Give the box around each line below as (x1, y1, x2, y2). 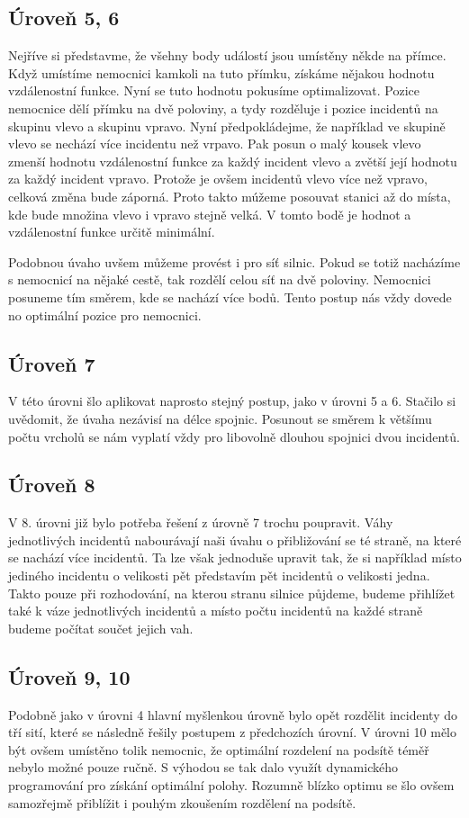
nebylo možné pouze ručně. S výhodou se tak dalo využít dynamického (8, 758, 398, 777)
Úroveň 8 (8, 471, 95, 499)
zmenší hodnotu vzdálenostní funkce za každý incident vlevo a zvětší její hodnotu (8, 151, 457, 170)
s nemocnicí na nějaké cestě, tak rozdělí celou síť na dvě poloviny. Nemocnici (8, 270, 431, 289)
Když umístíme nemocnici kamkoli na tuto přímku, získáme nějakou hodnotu (8, 63, 435, 82)
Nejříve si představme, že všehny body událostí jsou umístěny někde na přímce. (8, 46, 446, 65)
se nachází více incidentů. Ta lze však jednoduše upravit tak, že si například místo (8, 548, 462, 567)
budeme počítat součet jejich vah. (8, 618, 194, 637)
